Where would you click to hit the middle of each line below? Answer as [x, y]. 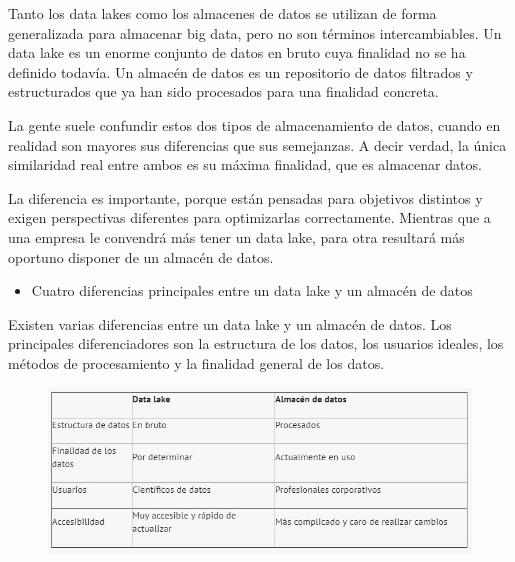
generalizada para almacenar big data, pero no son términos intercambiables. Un [255, 32]
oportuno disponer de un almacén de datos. [141, 256]
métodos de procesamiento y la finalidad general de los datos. [196, 362]
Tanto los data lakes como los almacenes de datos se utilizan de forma [222, 13]
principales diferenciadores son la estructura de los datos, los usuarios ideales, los [256, 343]
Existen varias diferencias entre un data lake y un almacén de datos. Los [230, 323]
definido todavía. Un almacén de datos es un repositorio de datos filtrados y [240, 71]
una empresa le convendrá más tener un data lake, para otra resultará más [236, 236]
